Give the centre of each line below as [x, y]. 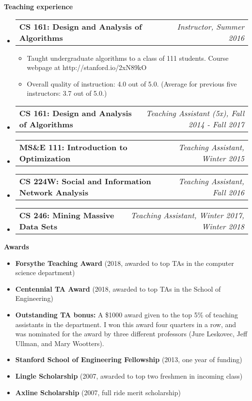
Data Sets [38, 226]
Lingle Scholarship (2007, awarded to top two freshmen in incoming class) [129, 375]
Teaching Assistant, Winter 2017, [187, 215]
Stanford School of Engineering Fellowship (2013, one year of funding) [129, 359]
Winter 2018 [223, 226]
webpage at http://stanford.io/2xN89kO [87, 67]
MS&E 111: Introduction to [73, 147]
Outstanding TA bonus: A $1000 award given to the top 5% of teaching [126, 314]
